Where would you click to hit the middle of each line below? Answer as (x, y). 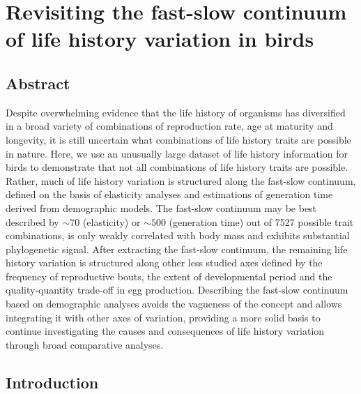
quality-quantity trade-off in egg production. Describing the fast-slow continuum (177, 290)
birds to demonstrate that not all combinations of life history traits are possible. (177, 167)
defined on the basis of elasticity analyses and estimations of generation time (169, 194)
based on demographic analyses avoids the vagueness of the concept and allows (174, 304)
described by (32, 221)
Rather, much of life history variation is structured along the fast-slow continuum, (181, 180)
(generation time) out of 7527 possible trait (261, 221)
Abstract (38, 83)
